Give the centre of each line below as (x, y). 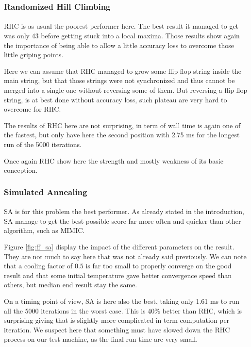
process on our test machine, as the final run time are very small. (101, 339)
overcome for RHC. (33, 109)
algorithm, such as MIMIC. (44, 230)
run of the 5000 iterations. (43, 144)
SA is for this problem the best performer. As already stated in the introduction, (124, 211)
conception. (21, 170)
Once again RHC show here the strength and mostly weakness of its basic (114, 160)
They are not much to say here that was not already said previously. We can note (125, 256)
